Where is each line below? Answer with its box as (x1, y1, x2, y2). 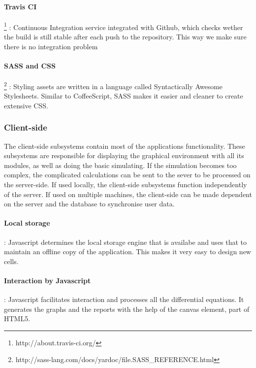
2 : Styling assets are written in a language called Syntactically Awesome (4, 80, 223, 91)
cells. (4, 256, 19, 266)
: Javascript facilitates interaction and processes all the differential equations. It (4, 294, 244, 304)
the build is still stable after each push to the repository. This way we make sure (4, 32, 247, 42)
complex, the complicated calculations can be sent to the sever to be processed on (4, 169, 251, 180)
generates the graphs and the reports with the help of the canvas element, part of (4, 303, 250, 314)
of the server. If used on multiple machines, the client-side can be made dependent (4, 189, 252, 199)
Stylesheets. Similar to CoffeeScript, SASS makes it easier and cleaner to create (4, 91, 243, 101)
